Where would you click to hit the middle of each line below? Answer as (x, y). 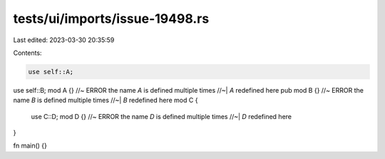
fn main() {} (30, 145)
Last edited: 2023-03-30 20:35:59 (64, 40)
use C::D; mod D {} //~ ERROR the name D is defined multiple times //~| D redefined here (161, 116)
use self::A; (51, 72)
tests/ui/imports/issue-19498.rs (111, 19)
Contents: (27, 53)
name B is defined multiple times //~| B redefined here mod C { (106, 101)
